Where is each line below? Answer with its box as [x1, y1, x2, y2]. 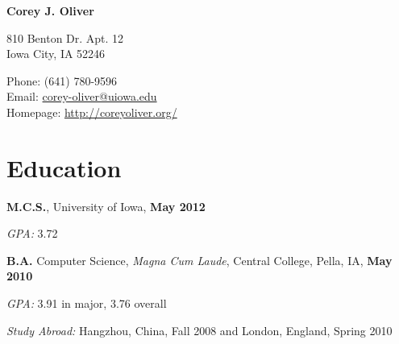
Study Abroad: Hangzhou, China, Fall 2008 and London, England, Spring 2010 [6, 321, 393, 338]
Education [6, 151, 122, 184]
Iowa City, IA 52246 [6, 45, 106, 62]
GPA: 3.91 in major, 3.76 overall [6, 295, 167, 312]
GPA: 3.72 [6, 225, 58, 242]
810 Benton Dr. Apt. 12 [6, 29, 124, 46]
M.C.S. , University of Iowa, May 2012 [6, 197, 206, 214]
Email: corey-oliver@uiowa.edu [6, 88, 157, 105]
